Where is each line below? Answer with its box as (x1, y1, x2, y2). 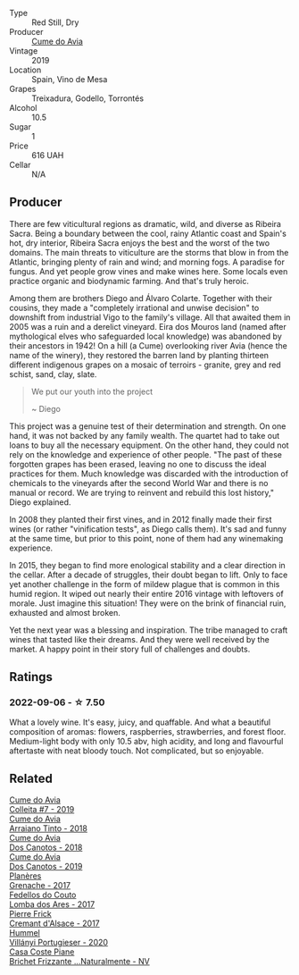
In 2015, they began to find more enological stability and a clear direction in (9, 559, 286, 570)
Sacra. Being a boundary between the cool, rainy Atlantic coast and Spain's (9, 228, 287, 239)
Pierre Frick (9, 909, 52, 920)
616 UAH (31, 150, 64, 160)
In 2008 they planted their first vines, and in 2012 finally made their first (9, 514, 272, 525)
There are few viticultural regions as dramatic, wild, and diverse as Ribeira (9, 218, 281, 229)
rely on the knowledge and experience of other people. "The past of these (9, 449, 283, 459)
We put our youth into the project (30, 386, 154, 397)
